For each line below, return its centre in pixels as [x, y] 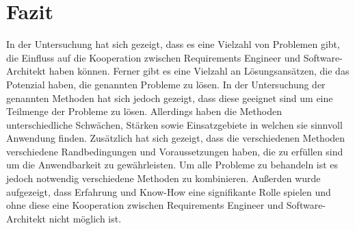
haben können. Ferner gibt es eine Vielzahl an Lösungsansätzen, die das [199, 71]
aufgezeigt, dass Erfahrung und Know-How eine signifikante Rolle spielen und [169, 191]
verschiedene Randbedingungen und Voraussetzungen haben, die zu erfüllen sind [175, 151]
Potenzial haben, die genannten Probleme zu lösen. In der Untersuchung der [166, 84]
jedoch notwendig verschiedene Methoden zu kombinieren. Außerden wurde [163, 178]
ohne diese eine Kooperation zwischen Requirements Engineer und [145, 205]
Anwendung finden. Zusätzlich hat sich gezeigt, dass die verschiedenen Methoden [176, 138]
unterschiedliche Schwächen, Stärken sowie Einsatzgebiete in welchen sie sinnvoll [174, 124]
